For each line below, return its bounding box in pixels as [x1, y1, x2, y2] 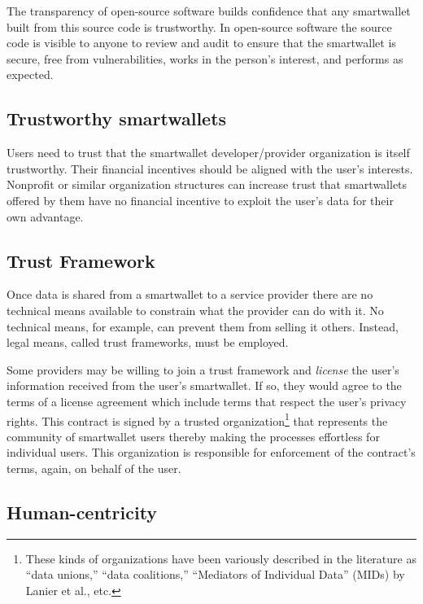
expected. [7, 66, 54, 83]
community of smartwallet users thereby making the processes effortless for [7, 427, 380, 444]
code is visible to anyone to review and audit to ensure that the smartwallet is [7, 34, 396, 51]
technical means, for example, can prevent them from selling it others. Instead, [7, 317, 399, 335]
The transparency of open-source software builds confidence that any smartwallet [7, 2, 411, 19]
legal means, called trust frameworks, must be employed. [7, 334, 289, 351]
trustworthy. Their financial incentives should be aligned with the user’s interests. [7, 160, 413, 177]
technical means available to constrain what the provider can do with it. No [7, 301, 384, 318]
